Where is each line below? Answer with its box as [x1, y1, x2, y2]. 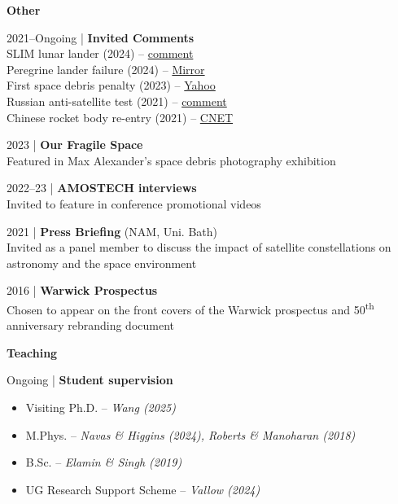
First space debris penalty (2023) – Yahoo [7, 77, 216, 94]
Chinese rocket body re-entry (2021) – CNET [7, 108, 234, 125]
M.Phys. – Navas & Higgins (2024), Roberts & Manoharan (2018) [25, 426, 356, 443]
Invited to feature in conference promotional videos [7, 195, 261, 212]
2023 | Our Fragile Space [7, 136, 143, 153]
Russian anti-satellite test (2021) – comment [7, 92, 227, 109]
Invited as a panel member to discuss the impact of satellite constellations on [7, 239, 391, 256]
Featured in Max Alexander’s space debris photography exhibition [7, 151, 336, 169]
